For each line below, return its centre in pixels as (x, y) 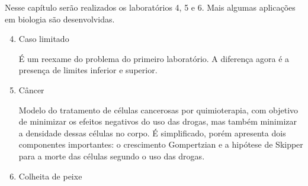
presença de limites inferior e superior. (88, 70)
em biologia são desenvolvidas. (60, 19)
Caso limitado (44, 39)
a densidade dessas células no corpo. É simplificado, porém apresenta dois (152, 133)
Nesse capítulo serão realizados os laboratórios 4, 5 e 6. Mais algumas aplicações (150, 7)
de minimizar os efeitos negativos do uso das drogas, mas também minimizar (158, 121)
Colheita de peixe (50, 176)
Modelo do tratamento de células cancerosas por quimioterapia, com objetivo (158, 110)
